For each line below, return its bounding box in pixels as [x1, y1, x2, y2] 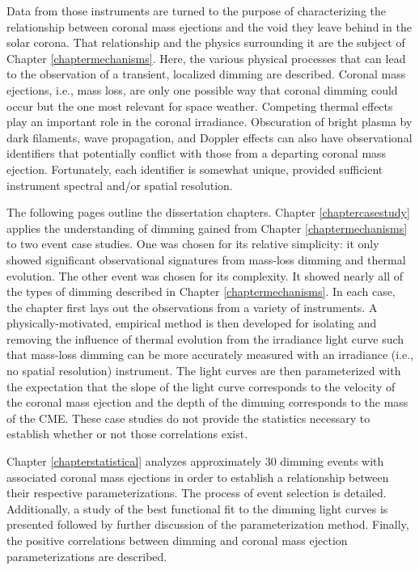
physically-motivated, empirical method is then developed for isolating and [6, 315, 377, 331]
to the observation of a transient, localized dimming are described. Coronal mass [6, 65, 406, 82]
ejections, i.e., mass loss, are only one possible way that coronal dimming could [6, 81, 398, 98]
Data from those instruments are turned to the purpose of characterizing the [6, 2, 386, 19]
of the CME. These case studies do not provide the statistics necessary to [6, 409, 370, 426]
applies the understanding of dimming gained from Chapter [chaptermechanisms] [6, 219, 408, 236]
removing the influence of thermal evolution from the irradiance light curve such [6, 330, 404, 347]
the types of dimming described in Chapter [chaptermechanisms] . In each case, [6, 283, 396, 300]
